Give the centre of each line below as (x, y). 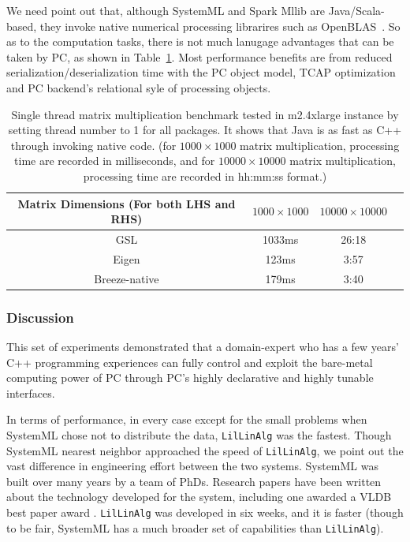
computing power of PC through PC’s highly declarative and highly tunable (190, 378)
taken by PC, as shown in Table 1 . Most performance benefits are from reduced (199, 56)
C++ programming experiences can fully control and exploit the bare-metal (190, 362)
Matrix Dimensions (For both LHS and (127, 203)
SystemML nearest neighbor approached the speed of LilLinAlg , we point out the (205, 450)
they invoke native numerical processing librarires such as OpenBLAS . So (220, 26)
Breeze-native (127, 278)
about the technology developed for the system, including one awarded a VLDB (199, 497)
